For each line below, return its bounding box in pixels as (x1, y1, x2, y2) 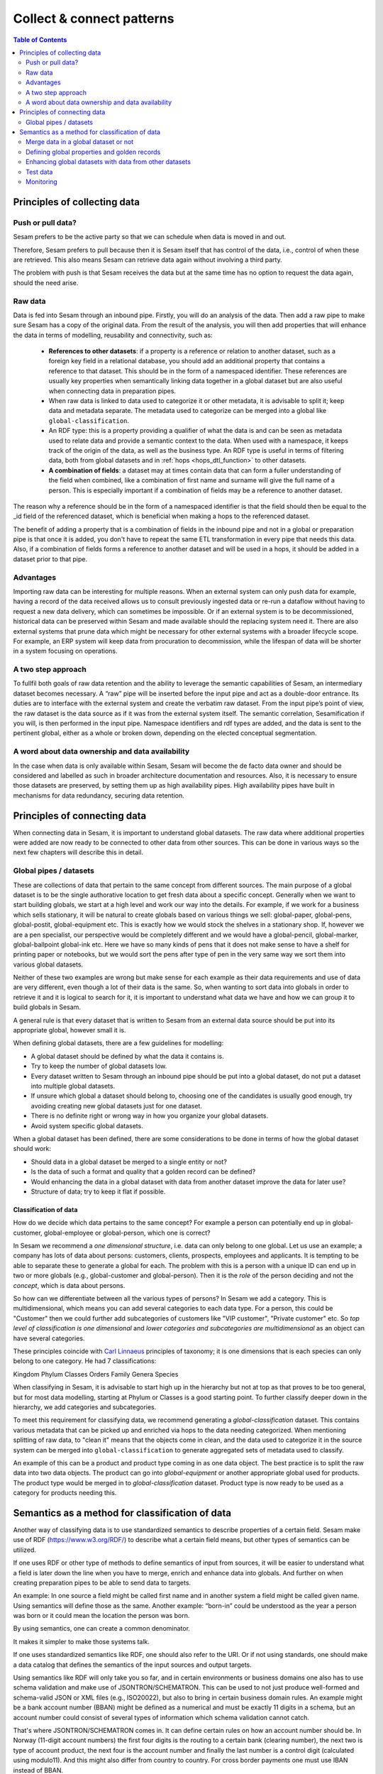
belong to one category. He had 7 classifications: (13, 1357, 157, 1365)
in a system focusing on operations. (13, 646, 118, 656)
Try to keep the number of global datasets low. (30, 1062, 167, 1071)
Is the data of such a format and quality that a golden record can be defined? (30, 1167, 256, 1176)
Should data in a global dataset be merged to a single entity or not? (30, 1157, 227, 1166)
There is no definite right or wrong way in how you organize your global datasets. (30, 1111, 269, 1120)
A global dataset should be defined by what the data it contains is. (30, 1052, 224, 1060)
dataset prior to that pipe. (13, 554, 88, 563)
